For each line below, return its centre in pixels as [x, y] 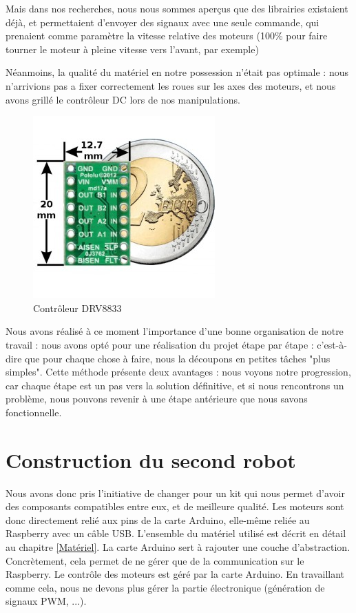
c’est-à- [332, 344]
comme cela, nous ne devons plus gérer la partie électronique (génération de [165, 587]
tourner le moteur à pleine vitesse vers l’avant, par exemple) [132, 49]
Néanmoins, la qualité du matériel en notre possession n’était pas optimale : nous [177, 72]
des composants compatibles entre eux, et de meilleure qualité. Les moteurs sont [175, 506]
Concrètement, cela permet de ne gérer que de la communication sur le [155, 560]
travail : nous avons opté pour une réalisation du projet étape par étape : [160, 344]
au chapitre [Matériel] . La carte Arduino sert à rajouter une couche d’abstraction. [178, 547]
